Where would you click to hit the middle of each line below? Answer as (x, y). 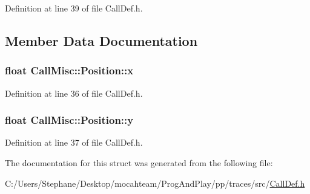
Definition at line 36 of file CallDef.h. (74, 93)
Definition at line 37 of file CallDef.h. (74, 142)
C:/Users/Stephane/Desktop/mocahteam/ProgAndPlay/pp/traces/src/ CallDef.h (155, 183)
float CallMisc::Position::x (69, 70)
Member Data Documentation (101, 40)
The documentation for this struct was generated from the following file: (139, 163)
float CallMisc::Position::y (69, 120)
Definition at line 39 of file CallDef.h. (74, 8)
